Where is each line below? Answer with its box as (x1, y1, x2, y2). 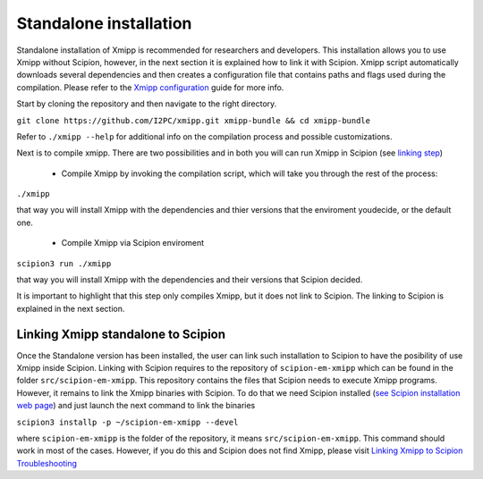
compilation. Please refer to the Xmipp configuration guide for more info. (16, 81, 284, 93)
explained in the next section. (16, 303, 125, 314)
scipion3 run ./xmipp (16, 258, 112, 268)
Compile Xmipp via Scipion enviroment (61, 238, 205, 248)
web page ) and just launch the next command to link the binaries (16, 400, 256, 411)
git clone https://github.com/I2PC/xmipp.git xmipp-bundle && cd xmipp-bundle (16, 115, 371, 125)
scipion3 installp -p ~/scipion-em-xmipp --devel (16, 416, 239, 427)
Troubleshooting (16, 458, 78, 468)
